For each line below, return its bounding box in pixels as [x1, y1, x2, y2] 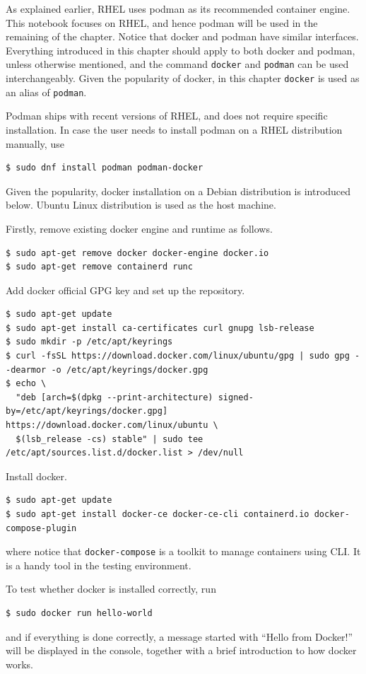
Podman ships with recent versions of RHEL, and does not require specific [6, 108, 328, 123]
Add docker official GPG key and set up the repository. [6, 282, 245, 297]
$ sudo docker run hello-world [6, 608, 153, 619]
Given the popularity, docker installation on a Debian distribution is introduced [6, 183, 351, 198]
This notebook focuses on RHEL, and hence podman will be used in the [6, 15, 318, 30]
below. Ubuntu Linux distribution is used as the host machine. [6, 197, 276, 212]
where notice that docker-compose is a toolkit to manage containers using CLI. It [6, 544, 361, 559]
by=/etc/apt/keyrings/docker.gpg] [6, 406, 168, 417]
